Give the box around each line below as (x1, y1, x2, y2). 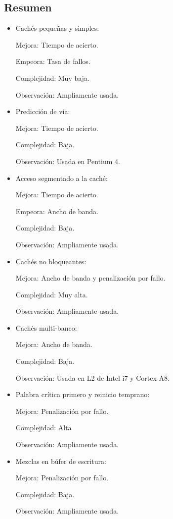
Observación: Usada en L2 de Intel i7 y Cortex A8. (15, 372, 170, 383)
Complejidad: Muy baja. (15, 72, 89, 83)
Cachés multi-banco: (15, 322, 77, 333)
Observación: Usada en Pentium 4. (15, 156, 120, 166)
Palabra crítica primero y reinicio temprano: (15, 389, 150, 400)
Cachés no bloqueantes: (15, 256, 86, 266)
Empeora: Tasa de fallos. (15, 56, 90, 66)
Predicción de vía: (15, 106, 70, 116)
